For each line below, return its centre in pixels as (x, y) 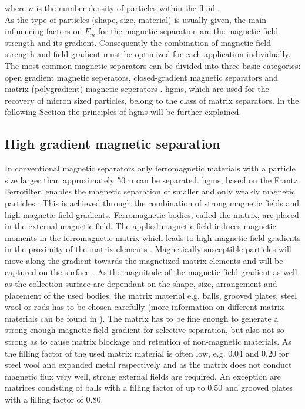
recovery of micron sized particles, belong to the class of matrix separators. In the (152, 100)
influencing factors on (43, 31)
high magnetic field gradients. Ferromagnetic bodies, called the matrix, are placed (152, 214)
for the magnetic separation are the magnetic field (188, 31)
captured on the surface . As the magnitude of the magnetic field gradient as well (151, 272)
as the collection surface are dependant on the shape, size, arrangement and (141, 284)
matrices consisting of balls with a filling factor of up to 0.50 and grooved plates (149, 387)
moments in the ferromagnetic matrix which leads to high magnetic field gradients (153, 237)
